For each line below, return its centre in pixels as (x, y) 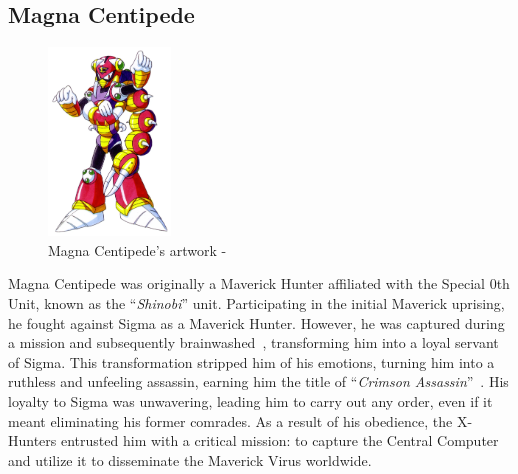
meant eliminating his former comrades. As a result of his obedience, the (230, 420)
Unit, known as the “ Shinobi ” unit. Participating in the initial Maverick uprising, (256, 302)
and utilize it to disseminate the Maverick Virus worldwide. (190, 459)
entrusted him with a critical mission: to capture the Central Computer (280, 440)
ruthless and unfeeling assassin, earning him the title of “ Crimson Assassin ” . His (258, 381)
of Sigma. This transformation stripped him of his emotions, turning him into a (251, 361)
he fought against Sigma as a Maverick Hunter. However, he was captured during (256, 322)
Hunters (32, 440)
